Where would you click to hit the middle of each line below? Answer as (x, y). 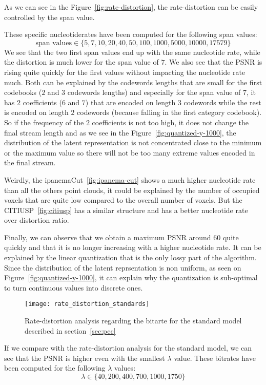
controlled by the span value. (49, 17)
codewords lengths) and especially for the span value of (154, 92)
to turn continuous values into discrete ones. (74, 287)
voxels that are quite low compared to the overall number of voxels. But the (123, 200)
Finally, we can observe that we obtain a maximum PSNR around (108, 237)
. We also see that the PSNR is (213, 62)
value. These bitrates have (215, 358)
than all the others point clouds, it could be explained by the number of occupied (132, 190)
